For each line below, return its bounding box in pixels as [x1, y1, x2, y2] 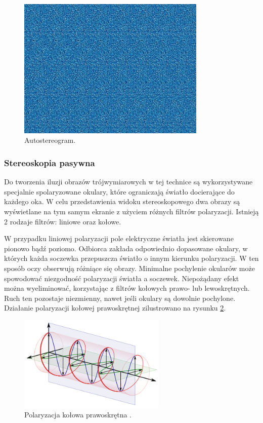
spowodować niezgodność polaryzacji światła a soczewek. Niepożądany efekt [4, 273, 239, 283]
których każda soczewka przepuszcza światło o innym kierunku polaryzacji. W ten [4, 253, 259, 263]
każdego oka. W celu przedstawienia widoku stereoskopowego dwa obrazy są [4, 196, 240, 207]
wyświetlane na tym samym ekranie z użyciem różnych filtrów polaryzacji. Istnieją [4, 206, 259, 216]
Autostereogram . [24, 135, 76, 145]
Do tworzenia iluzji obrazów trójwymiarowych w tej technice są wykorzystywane [4, 176, 253, 187]
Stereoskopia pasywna [4, 156, 95, 169]
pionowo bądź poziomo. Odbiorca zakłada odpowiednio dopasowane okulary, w [4, 243, 248, 253]
